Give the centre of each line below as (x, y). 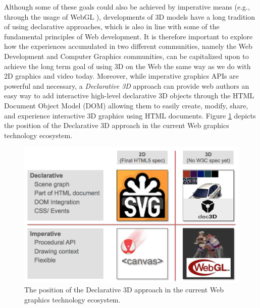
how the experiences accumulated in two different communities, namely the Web (128, 46)
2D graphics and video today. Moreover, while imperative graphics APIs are (121, 76)
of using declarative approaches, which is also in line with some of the (112, 26)
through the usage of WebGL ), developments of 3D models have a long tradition (130, 16)
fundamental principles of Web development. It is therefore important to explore (128, 36)
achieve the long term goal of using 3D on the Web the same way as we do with (127, 66)
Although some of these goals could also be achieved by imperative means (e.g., (127, 7)
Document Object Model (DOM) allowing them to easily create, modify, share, (126, 105)
